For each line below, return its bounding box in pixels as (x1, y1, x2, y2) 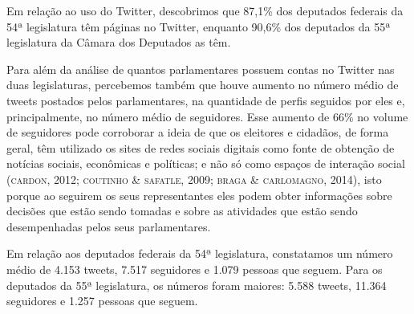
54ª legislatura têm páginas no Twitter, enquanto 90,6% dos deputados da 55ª (6, 18, 391, 35)
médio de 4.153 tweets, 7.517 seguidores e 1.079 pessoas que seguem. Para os (6, 260, 383, 277)
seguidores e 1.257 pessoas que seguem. (6, 292, 198, 309)
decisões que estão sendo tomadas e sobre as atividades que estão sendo (6, 202, 358, 219)
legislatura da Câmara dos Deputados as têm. (6, 34, 231, 51)
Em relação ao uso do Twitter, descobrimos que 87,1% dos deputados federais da (6, 2, 404, 18)
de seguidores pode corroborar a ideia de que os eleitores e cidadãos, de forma (6, 124, 389, 141)
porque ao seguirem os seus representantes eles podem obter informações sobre (6, 186, 392, 203)
